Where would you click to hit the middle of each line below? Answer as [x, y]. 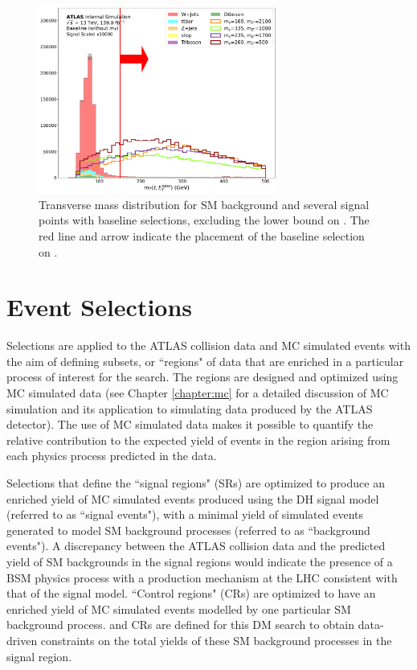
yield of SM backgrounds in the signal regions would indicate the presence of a [200, 561]
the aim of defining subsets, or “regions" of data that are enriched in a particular [205, 361]
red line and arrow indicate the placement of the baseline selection [202, 235]
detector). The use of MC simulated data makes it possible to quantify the [190, 424]
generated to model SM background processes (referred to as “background [188, 530]
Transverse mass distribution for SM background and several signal [204, 204]
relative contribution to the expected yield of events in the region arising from [198, 440]
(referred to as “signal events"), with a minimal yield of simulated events [185, 514]
